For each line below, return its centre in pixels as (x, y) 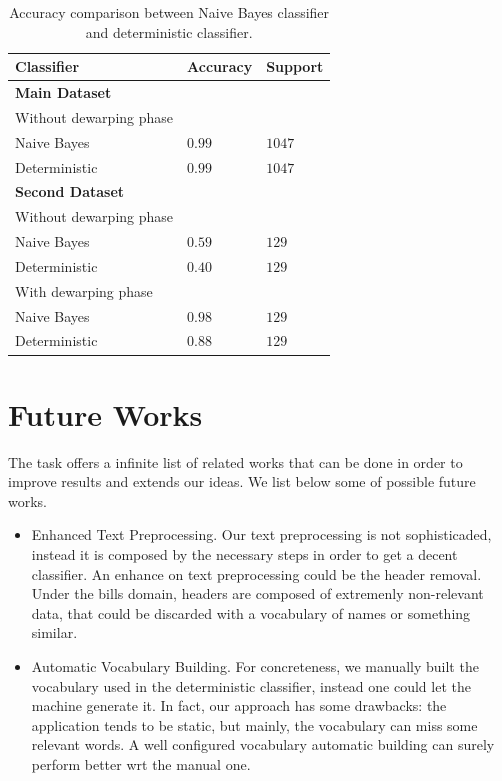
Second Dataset (70, 191)
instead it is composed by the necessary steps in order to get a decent (244, 554)
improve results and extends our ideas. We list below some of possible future (242, 481)
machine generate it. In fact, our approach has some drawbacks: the (239, 705)
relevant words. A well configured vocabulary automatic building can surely (263, 744)
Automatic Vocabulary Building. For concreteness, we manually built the (255, 666)
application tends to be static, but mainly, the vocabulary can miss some (254, 724)
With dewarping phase (84, 290)
